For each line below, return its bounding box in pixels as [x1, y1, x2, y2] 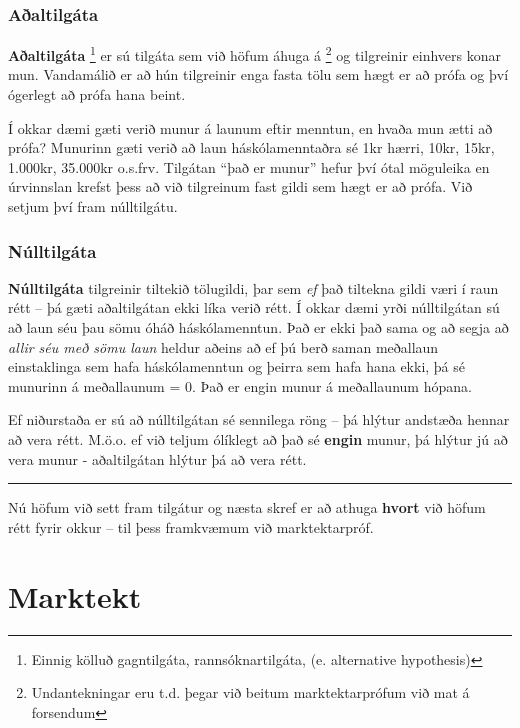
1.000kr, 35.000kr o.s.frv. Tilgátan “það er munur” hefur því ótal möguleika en [8, 156, 490, 177]
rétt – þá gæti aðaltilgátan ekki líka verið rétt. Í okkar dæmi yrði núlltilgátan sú [8, 297, 500, 318]
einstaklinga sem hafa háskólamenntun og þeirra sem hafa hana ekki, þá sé [8, 356, 466, 377]
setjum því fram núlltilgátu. [8, 196, 178, 217]
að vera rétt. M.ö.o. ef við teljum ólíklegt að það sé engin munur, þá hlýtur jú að [8, 429, 508, 449]
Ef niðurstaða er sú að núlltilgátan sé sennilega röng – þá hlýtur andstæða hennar [8, 409, 510, 430]
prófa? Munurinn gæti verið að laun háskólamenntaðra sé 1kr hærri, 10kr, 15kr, [8, 137, 495, 158]
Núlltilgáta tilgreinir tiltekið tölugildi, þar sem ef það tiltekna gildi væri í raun [8, 277, 499, 298]
